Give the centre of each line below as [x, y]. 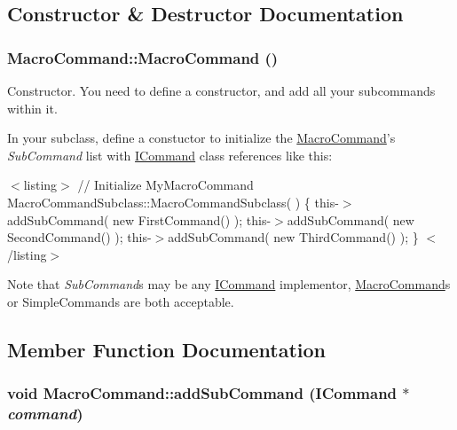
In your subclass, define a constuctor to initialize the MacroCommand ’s [201, 138]
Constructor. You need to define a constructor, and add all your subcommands [221, 90]
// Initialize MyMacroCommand [165, 185]
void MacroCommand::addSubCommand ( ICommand [202, 393]
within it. [32, 108]
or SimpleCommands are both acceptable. [121, 301]
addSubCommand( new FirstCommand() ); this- [139, 219]
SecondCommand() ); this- [79, 237]
